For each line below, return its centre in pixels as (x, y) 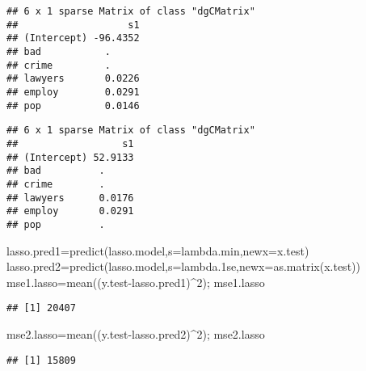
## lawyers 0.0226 (73, 79)
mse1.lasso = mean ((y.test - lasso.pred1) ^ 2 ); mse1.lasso (136, 282)
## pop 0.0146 (73, 105)
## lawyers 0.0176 (70, 198)
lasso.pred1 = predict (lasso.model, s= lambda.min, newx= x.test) (158, 250)
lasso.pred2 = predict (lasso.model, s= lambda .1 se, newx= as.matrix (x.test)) (183, 266)
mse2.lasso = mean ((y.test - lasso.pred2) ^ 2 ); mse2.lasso (136, 333)
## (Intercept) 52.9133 (70, 157)
